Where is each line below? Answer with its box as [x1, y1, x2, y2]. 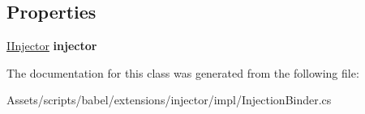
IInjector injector [6, 37, 97, 54]
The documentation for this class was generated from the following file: [6, 64, 359, 81]
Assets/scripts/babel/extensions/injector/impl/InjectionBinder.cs [6, 91, 332, 108]
